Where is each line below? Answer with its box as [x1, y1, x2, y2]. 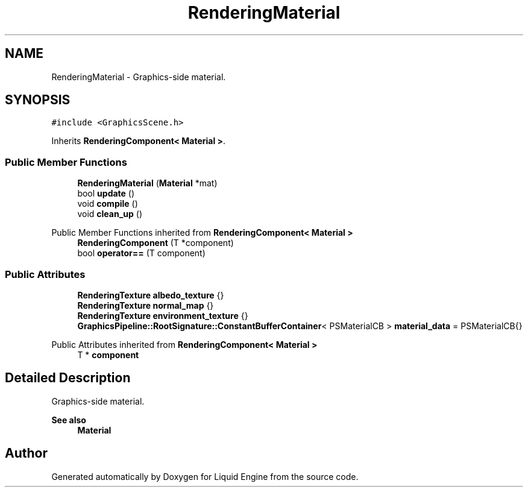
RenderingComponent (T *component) [77, 238, 234, 248]
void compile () [77, 198, 138, 209]
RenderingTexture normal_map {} [77, 300, 214, 311]
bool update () [77, 188, 135, 199]
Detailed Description [5, 370, 131, 386]
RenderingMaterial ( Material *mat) [77, 178, 218, 189]
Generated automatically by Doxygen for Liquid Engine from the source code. [51, 471, 359, 482]
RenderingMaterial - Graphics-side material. [51, 71, 226, 82]
